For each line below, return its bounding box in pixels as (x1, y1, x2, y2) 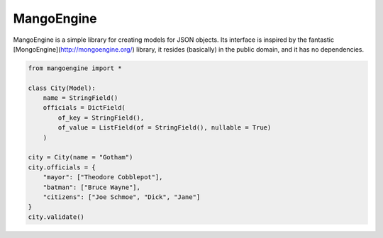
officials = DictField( (43, 103, 126, 112)
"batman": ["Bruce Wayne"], (43, 183, 141, 191)
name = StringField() (43, 94, 118, 102)
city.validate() (28, 212, 85, 221)
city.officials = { (28, 163, 96, 171)
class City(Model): (28, 84, 96, 92)
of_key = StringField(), (57, 113, 145, 122)
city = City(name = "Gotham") (28, 153, 133, 161)
